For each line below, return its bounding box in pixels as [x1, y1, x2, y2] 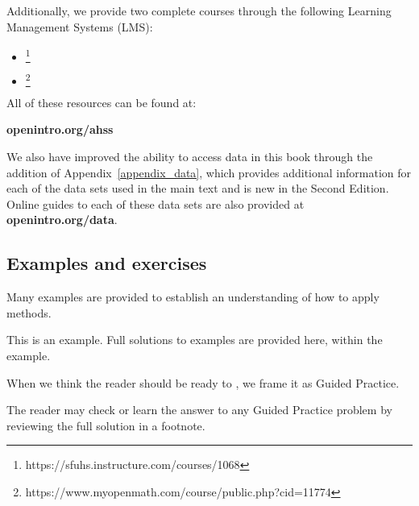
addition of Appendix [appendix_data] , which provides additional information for [6, 164, 412, 180]
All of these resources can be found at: [6, 93, 197, 110]
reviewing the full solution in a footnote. [6, 417, 205, 433]
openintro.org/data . [6, 211, 118, 228]
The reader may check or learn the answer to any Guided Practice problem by [6, 401, 392, 418]
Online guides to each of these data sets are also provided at [6, 195, 305, 212]
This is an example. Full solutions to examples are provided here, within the [6, 331, 383, 348]
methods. [6, 304, 52, 321]
